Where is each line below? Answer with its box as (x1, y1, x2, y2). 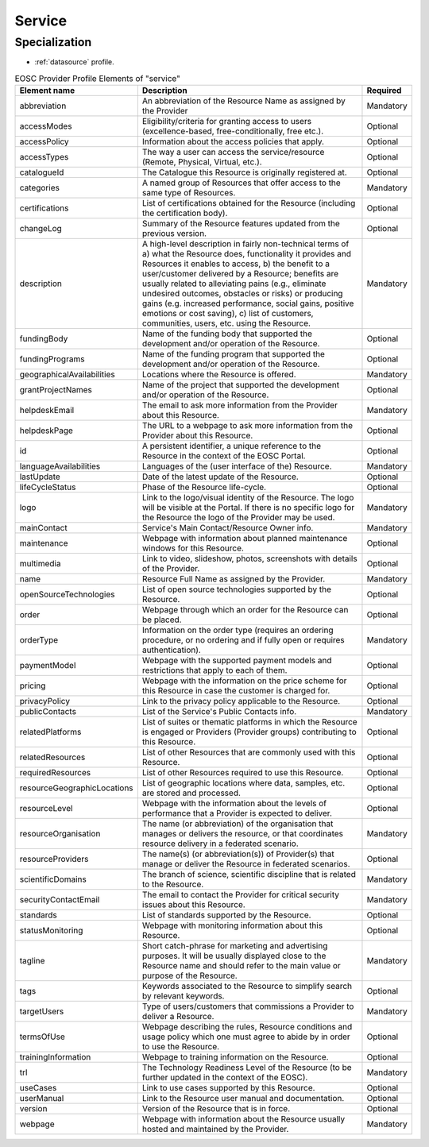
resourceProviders (19, 854, 89, 865)
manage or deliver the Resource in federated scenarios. (141, 859, 350, 870)
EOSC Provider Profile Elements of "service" (14, 72, 180, 83)
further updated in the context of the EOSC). (141, 1072, 308, 1083)
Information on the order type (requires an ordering (141, 624, 334, 635)
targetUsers (19, 1006, 64, 1017)
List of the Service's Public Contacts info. (141, 706, 297, 717)
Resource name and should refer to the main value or (141, 960, 341, 971)
